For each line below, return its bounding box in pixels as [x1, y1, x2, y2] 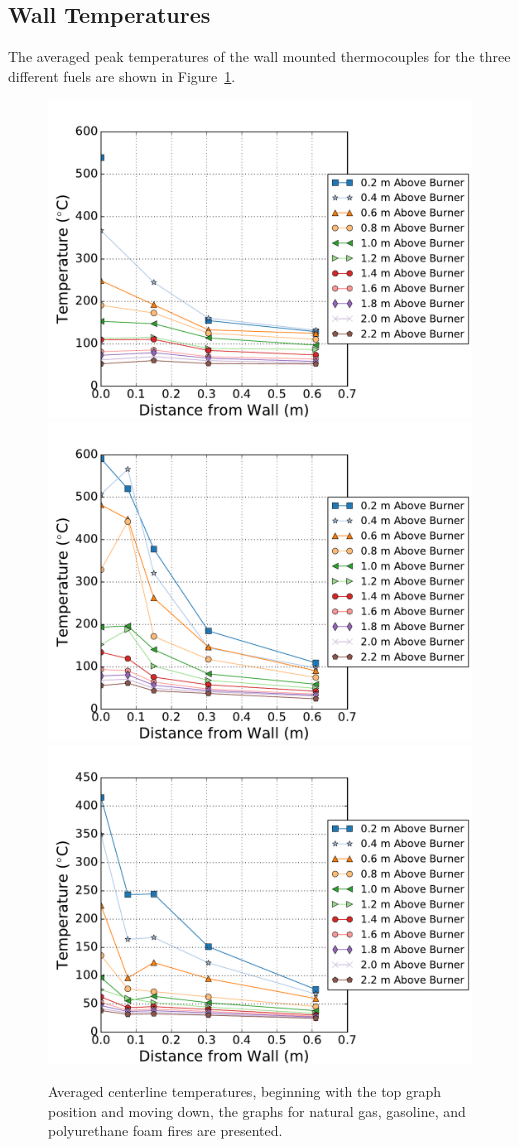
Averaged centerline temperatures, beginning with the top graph [48, 1081, 442, 1102]
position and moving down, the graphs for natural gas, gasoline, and [48, 1100, 466, 1121]
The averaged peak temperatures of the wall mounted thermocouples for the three [8, 46, 511, 67]
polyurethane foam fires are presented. [48, 1120, 283, 1141]
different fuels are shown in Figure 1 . [8, 65, 236, 86]
